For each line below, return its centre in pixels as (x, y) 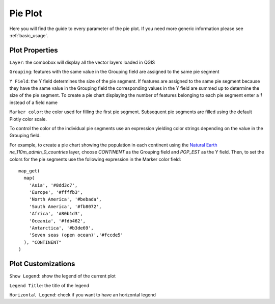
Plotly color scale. (28, 119)
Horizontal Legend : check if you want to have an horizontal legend (83, 295)
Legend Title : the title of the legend (49, 285)
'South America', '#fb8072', (65, 206)
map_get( (29, 171)
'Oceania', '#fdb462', (57, 221)
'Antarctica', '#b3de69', (61, 228)
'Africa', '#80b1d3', (56, 214)
